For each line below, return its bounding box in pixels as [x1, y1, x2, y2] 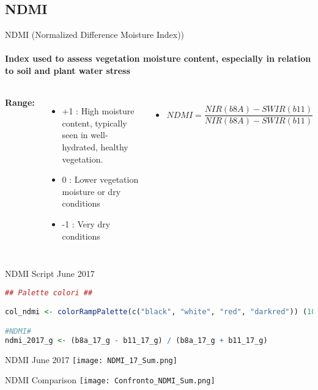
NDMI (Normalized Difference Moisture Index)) [5, 28, 185, 41]
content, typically [62, 116, 127, 129]
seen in [62, 128, 88, 141]
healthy [100, 140, 128, 153]
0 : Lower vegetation [62, 173, 139, 186]
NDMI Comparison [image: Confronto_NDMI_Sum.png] [5, 373, 215, 386]
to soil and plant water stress [5, 64, 130, 76]
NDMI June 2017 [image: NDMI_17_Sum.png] [5, 353, 177, 366]
